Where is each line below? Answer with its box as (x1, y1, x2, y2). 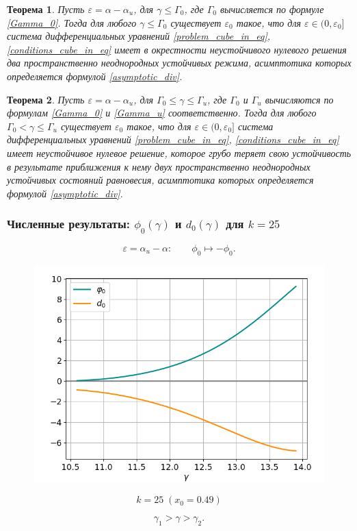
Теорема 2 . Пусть (7, 92, 85, 106)
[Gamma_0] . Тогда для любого (7, 15, 137, 29)
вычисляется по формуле (220, 2, 324, 16)
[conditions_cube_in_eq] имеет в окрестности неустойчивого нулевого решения (7, 42, 347, 56)
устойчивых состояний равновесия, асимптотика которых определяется (7, 173, 314, 187)
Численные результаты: (7, 215, 130, 232)
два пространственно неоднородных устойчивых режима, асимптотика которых (7, 55, 352, 70)
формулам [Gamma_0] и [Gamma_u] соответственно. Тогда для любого (7, 106, 317, 120)
